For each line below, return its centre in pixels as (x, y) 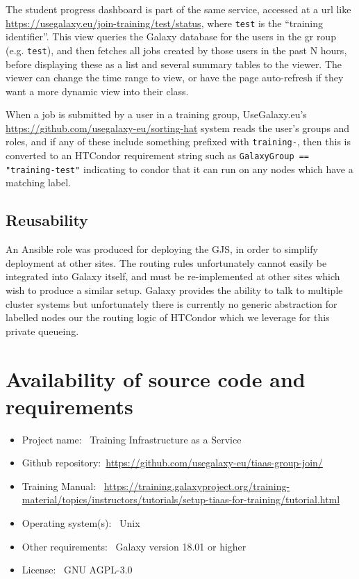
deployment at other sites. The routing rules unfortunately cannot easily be (166, 262)
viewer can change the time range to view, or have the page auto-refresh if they (175, 78)
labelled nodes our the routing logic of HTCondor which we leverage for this (168, 317)
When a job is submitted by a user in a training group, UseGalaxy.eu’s (156, 114)
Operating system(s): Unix (81, 523)
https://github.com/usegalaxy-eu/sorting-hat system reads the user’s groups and (178, 128)
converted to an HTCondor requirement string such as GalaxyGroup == (158, 155)
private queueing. (42, 331)
